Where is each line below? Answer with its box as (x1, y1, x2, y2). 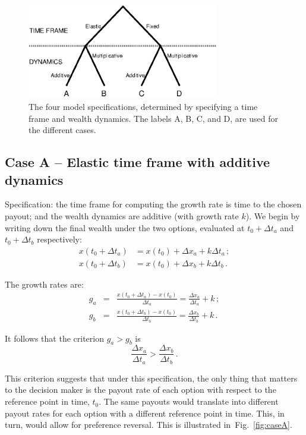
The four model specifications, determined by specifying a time (29, 100, 258, 113)
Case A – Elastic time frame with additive (5, 153, 270, 171)
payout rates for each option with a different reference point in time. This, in (5, 406, 285, 419)
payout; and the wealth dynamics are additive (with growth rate (5, 209, 239, 222)
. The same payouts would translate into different (99, 395, 279, 408)
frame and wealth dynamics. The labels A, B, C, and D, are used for (29, 112, 278, 124)
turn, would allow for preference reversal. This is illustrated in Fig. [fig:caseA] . (5, 418, 292, 431)
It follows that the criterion (5, 332, 104, 344)
